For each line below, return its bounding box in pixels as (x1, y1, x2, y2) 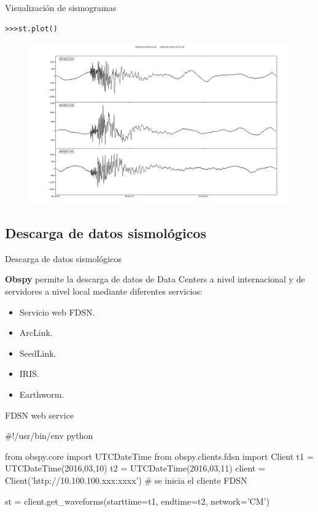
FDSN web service (5, 408, 74, 421)
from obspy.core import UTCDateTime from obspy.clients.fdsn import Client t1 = (5, 449, 314, 462)
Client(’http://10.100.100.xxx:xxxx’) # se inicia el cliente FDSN (5, 473, 247, 486)
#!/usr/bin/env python (5, 429, 93, 442)
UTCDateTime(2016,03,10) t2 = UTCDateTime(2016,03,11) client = (5, 462, 265, 475)
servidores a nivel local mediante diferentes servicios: (5, 285, 203, 298)
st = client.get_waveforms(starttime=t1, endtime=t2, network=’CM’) (5, 494, 270, 507)
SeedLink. (19, 346, 56, 359)
